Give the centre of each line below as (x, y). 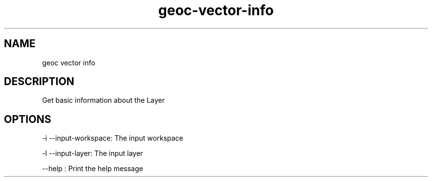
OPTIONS (28, 119)
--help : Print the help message (93, 169)
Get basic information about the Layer (103, 100)
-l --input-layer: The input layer (92, 153)
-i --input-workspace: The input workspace (113, 138)
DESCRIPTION (39, 82)
